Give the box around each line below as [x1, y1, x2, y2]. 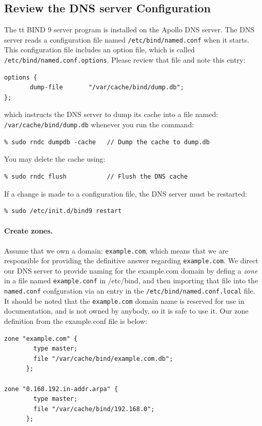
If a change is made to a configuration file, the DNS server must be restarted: [4, 188, 247, 199]
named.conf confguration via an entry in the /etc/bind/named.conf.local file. [4, 285, 255, 296]
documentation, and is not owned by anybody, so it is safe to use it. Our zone [4, 305, 249, 316]
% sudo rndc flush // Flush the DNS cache [4, 172, 188, 180]
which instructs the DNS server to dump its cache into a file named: [4, 109, 218, 120]
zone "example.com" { [4, 335, 78, 342]
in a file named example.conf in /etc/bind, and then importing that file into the [4, 275, 258, 286]
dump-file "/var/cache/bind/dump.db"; [30, 84, 184, 91]
